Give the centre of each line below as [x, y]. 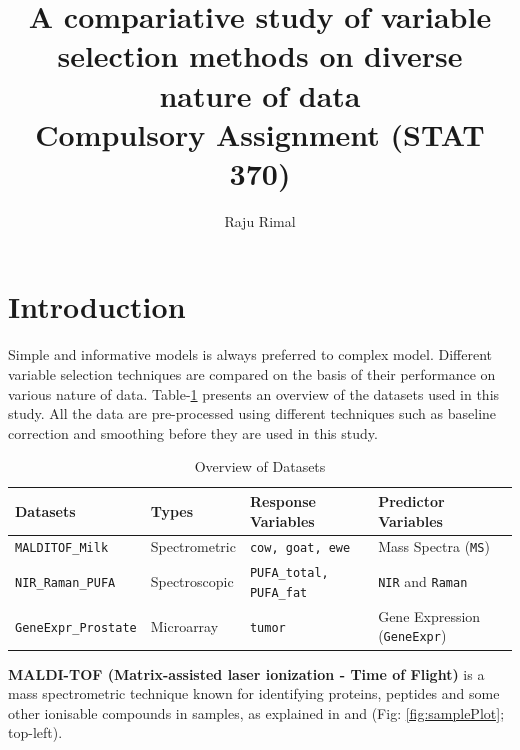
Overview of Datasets [260, 466]
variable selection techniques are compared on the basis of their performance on [252, 374]
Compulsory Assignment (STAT [260, 133]
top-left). [35, 732]
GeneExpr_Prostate [76, 627]
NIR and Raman [423, 581]
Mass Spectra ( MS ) [434, 546]
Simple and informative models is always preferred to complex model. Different [250, 354]
